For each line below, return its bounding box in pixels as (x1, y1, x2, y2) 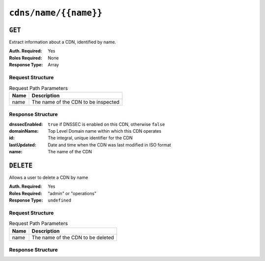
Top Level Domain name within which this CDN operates (48, 128, 161, 134)
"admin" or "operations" (48, 190, 97, 196)
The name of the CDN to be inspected (31, 98, 120, 105)
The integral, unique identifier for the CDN (48, 135, 133, 141)
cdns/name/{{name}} (9, 7, 103, 18)
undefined (48, 198, 71, 203)
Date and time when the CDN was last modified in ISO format (48, 142, 171, 147)
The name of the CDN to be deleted (31, 234, 114, 241)
